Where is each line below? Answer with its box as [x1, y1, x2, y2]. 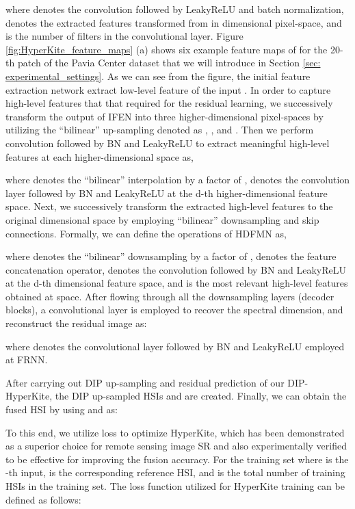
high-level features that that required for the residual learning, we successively [5, 96, 333, 110]
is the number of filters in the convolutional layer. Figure [5, 29, 244, 43]
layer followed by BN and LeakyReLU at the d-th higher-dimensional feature [5, 185, 328, 200]
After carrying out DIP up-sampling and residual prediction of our [5, 375, 285, 389]
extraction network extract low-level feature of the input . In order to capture [5, 82, 331, 96]
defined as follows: [5, 492, 81, 506]
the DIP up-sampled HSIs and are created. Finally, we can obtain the [55, 389, 347, 403]
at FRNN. [5, 352, 48, 367]
